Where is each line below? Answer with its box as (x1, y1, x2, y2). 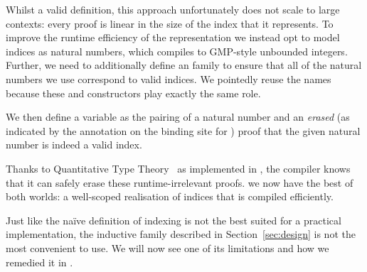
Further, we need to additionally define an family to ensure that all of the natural (6, 58, 362, 72)
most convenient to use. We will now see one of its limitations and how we (6, 240, 329, 255)
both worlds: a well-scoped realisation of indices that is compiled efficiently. (6, 189, 334, 204)
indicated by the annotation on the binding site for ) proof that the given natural (6, 123, 361, 138)
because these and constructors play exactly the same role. (6, 85, 261, 100)
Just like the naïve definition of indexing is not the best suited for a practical (6, 212, 341, 227)
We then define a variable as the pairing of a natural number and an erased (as (6, 109, 350, 124)
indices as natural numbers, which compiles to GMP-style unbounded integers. (6, 43, 348, 58)
